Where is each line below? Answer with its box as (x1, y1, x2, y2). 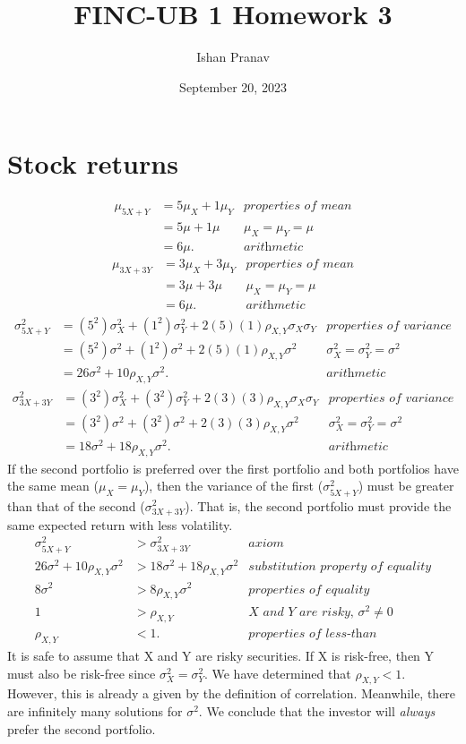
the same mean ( (7, 476, 99, 495)
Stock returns (7, 145, 178, 182)
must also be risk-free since (7, 663, 156, 682)
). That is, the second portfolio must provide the (185, 496, 452, 515)
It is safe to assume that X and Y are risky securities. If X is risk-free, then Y (7, 646, 435, 665)
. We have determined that (203, 663, 351, 682)
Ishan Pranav (196, 47, 270, 66)
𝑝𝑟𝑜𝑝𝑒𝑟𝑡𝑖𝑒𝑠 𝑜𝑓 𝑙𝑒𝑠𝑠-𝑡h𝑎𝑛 (248, 628, 377, 641)
